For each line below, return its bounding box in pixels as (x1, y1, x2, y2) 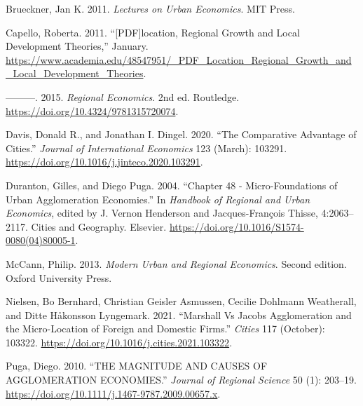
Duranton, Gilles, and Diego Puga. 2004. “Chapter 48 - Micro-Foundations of (6, 177, 338, 192)
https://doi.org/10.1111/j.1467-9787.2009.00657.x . (6, 386, 221, 400)
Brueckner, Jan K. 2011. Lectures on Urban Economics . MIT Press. (6, 1, 295, 15)
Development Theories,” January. (6, 39, 149, 53)
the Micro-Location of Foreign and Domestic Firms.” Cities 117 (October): (6, 321, 325, 336)
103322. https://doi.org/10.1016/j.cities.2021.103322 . (6, 334, 233, 349)
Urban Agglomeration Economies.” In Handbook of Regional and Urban (6, 191, 310, 206)
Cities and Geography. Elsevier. (31, 219, 167, 234)
